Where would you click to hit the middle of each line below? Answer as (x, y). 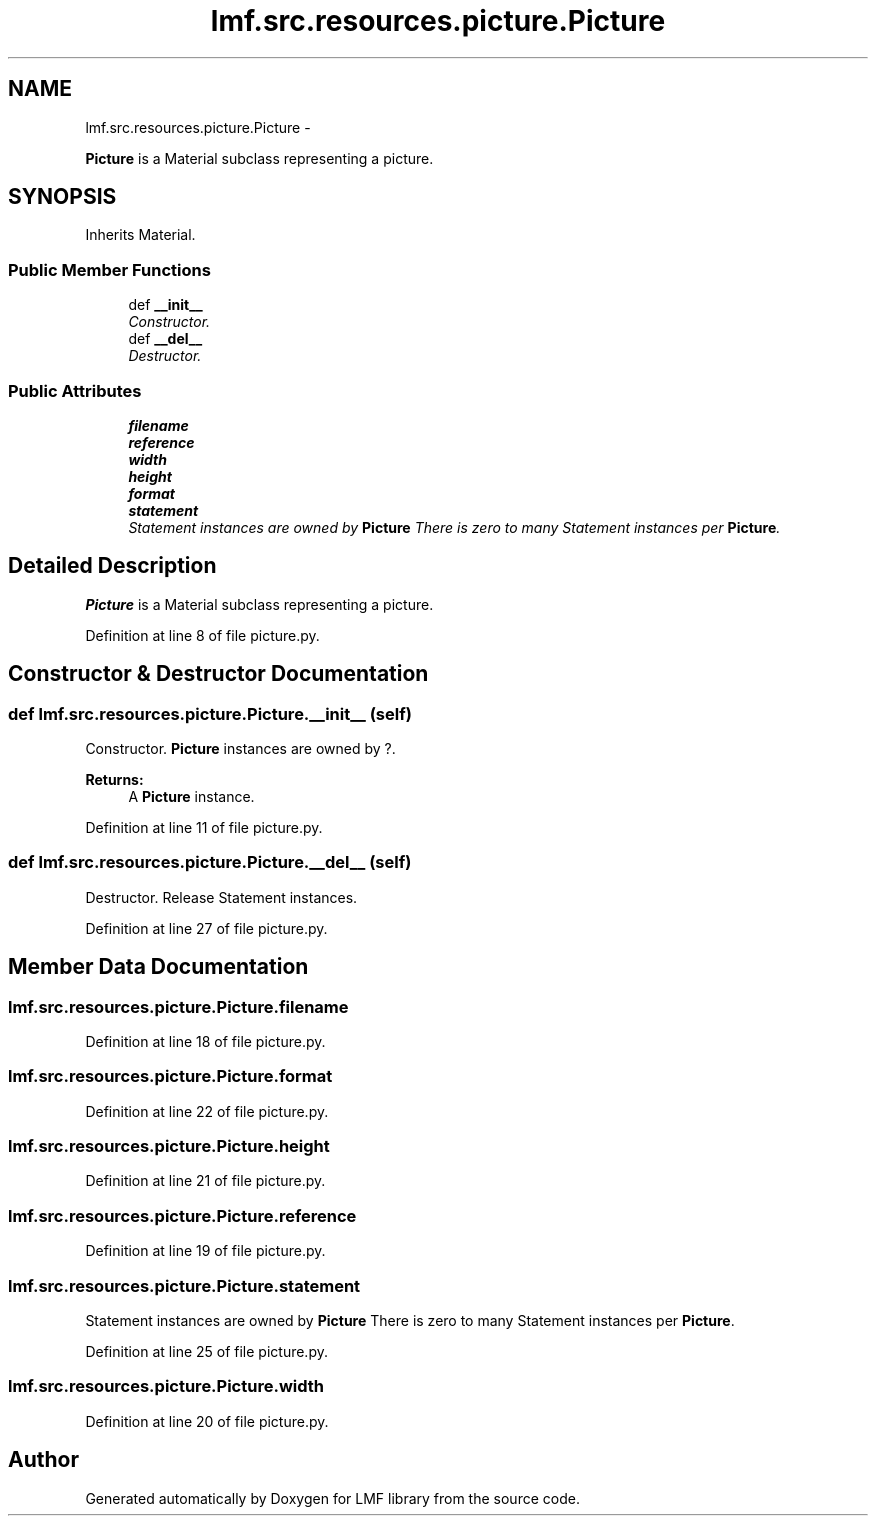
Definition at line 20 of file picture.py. (207, 1421)
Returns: (114, 779)
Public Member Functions (109, 269)
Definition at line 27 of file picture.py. (206, 928)
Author (43, 1460)
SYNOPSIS (62, 197)
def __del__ (165, 339)
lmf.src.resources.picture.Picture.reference (182, 1215)
